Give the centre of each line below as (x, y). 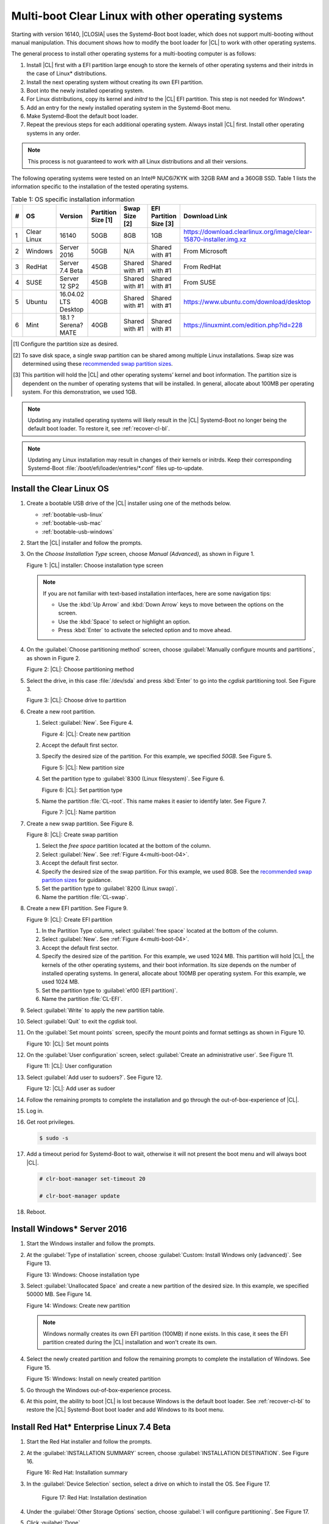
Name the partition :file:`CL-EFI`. (82, 999)
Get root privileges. (51, 1122)
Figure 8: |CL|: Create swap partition (72, 835)
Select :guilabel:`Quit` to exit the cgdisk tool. (82, 1021)
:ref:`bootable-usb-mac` (72, 523)
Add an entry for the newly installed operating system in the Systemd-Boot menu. (129, 107)
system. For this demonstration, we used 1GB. (80, 392)
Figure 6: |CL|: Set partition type (82, 790)
